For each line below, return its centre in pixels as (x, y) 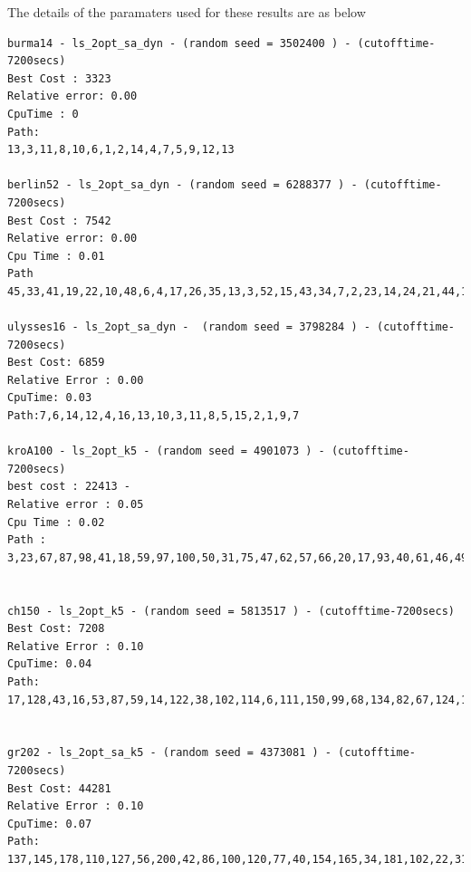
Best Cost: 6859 (56, 363)
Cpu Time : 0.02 (56, 522)
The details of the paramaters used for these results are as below (187, 12)
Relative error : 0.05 (76, 505)
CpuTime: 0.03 (50, 398)
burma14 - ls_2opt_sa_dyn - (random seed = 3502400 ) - (179, 43)
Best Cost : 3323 (59, 78)
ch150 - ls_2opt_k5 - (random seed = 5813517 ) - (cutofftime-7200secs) (231, 611)
